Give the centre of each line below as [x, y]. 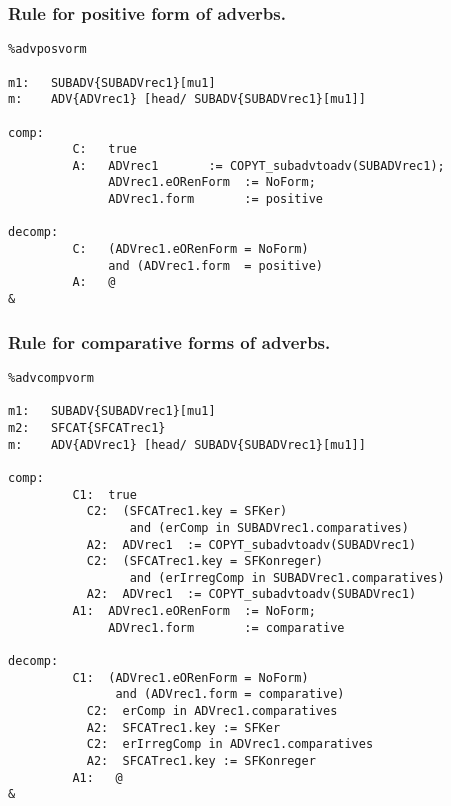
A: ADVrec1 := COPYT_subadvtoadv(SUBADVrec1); [258, 165]
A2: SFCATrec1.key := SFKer [183, 727]
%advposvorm [47, 49]
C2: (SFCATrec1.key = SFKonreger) [204, 561]
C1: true [104, 494]
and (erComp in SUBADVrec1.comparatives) [269, 527]
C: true [104, 149]
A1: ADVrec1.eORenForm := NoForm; [194, 611]
